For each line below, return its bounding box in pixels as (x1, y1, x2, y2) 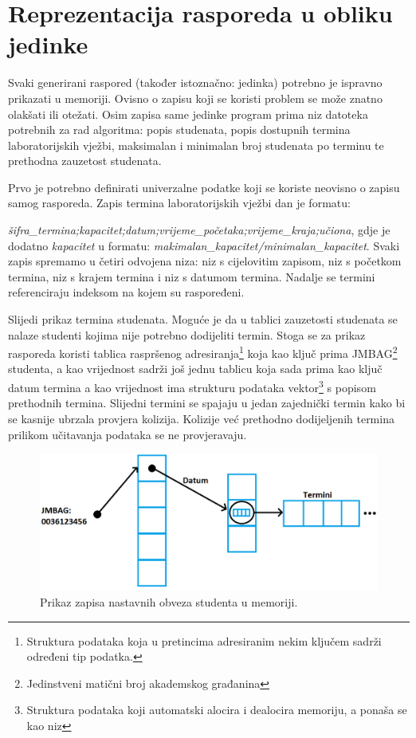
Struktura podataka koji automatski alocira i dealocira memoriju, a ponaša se (26, 701, 407, 718)
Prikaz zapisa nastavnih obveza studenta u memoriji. (40, 593, 298, 610)
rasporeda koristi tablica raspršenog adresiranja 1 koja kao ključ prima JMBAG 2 (8, 343, 398, 361)
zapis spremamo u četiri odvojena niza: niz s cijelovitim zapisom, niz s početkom (8, 253, 402, 269)
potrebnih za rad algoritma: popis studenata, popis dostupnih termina (8, 121, 351, 138)
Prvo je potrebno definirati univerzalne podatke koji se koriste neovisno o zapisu (8, 179, 400, 195)
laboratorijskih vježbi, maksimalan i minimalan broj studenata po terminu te (8, 136, 384, 153)
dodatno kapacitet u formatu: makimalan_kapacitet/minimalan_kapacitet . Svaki (8, 237, 400, 253)
